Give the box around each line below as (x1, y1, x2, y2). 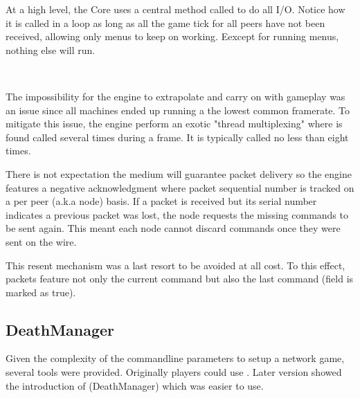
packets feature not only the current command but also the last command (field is (6, 271, 354, 286)
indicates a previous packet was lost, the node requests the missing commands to (6, 207, 348, 221)
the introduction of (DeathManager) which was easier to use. (6, 378, 264, 392)
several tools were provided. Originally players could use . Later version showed (6, 365, 342, 379)
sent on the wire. (6, 234, 77, 248)
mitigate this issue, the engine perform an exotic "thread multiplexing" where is (6, 116, 343, 131)
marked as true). (6, 284, 76, 299)
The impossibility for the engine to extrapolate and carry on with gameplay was (6, 89, 345, 103)
